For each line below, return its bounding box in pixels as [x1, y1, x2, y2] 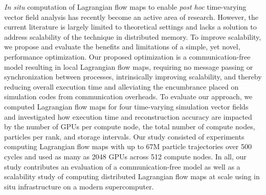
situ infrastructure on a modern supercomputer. [4, 181, 154, 191]
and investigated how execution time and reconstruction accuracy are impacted [4, 111, 252, 122]
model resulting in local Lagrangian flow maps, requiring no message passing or [4, 61, 253, 72]
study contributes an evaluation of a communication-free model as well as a [4, 161, 240, 172]
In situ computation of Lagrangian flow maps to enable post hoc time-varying [4, 2, 247, 12]
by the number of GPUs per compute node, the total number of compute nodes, [4, 121, 255, 132]
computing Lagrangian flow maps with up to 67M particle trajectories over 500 [4, 141, 252, 152]
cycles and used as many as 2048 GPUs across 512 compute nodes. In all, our [4, 151, 247, 161]
